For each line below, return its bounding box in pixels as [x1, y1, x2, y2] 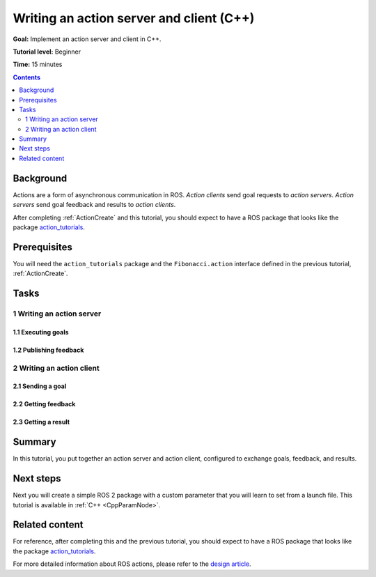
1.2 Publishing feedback [13, 346, 84, 354]
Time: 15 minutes [13, 60, 63, 69]
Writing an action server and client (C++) [13, 10, 255, 26]
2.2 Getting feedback [13, 400, 76, 408]
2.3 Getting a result [13, 418, 70, 426]
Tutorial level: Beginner [13, 47, 81, 56]
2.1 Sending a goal [13, 382, 67, 390]
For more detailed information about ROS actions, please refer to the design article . [13, 560, 251, 568]
